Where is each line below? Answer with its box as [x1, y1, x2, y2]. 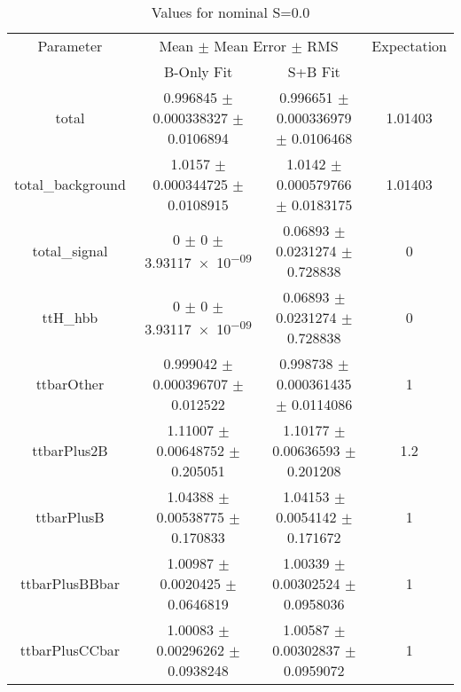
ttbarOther [35, 374, 105, 394]
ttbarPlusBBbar [20, 573, 120, 594]
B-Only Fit [163, 61, 233, 82]
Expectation [371, 35, 447, 56]
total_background [14, 174, 126, 194]
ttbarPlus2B [32, 440, 108, 460]
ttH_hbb [42, 307, 98, 327]
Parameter [37, 35, 103, 56]
